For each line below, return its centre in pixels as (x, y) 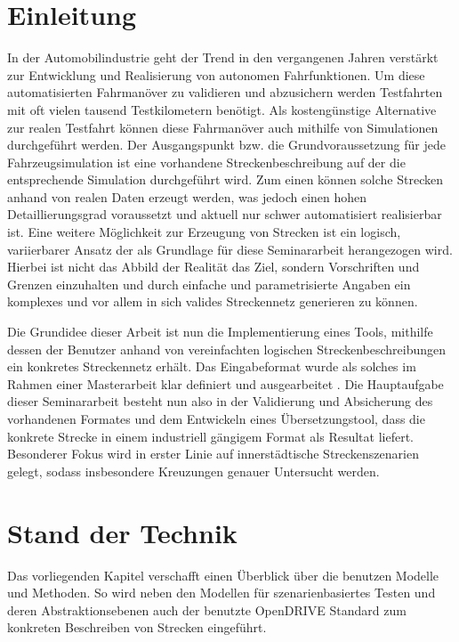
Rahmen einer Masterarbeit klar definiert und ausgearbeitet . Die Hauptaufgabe (225, 383)
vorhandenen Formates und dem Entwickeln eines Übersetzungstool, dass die (216, 419)
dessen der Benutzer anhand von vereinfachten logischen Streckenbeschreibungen (227, 349)
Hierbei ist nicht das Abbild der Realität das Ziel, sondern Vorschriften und (213, 267)
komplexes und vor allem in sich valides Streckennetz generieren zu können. (213, 301)
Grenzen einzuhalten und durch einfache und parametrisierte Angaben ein (209, 284)
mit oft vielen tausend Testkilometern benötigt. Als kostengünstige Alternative (222, 109)
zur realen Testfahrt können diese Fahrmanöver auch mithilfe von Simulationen (223, 127)
